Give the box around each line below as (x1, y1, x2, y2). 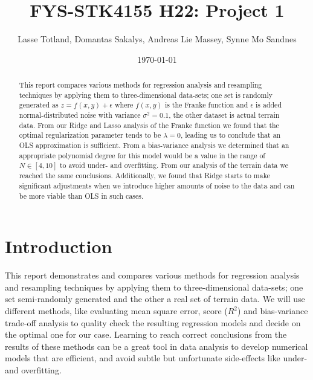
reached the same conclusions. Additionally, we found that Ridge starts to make (19, 170, 270, 181)
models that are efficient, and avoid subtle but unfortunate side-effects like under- (5, 352, 308, 364)
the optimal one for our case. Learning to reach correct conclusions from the (5, 328, 287, 341)
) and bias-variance (237, 304, 308, 317)
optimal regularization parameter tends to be (19, 130, 161, 140)
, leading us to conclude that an (180, 130, 281, 140)
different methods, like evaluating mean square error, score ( (5, 304, 228, 317)
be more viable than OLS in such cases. (19, 190, 144, 201)
